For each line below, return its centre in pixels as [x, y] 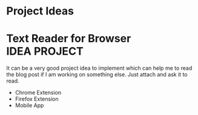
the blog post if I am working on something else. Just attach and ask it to [97, 75]
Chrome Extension [38, 93]
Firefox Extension [37, 99]
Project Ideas [40, 11]
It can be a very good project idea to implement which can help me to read [99, 68]
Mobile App [29, 105]
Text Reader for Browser [69, 39]
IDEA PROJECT [45, 51]
